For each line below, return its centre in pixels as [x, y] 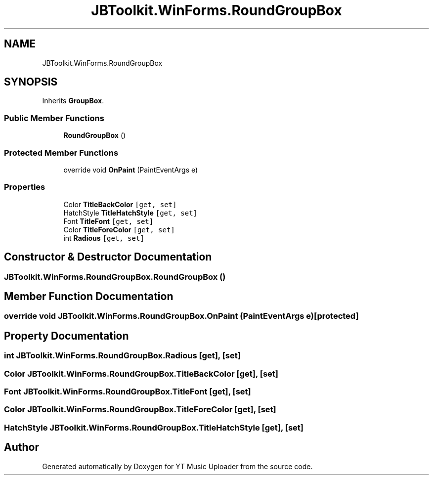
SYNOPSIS [31, 82]
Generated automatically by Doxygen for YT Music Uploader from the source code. [177, 466]
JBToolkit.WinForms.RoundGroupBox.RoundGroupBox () [115, 277]
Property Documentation [66, 336]
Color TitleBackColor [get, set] [120, 204]
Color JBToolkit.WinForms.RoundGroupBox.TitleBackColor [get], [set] [141, 373]
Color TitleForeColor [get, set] [119, 229]
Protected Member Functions [61, 152]
